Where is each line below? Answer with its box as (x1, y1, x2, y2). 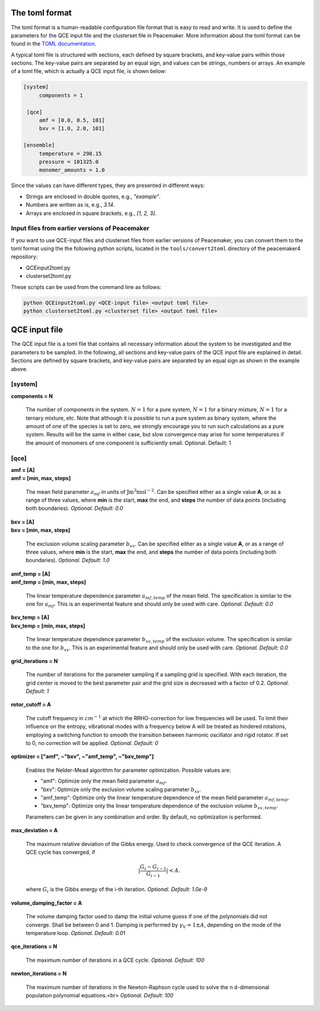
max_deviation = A (11, 827, 58, 834)
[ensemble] (23, 142, 55, 148)
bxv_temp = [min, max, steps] (11, 622, 85, 629)
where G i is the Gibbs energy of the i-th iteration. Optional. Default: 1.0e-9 (25, 886, 207, 895)
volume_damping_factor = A (11, 899, 82, 907)
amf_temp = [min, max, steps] (11, 579, 87, 586)
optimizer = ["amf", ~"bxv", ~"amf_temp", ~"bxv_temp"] (11, 753, 154, 760)
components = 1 (39, 92, 83, 99)
